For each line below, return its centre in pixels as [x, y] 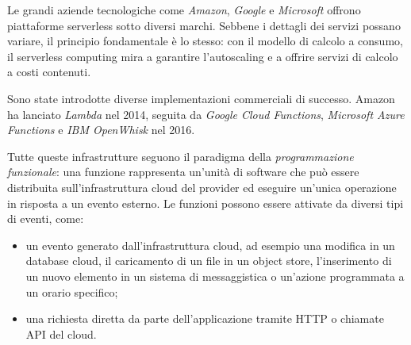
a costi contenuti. [49, 72]
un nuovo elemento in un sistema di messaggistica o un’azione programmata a [215, 276]
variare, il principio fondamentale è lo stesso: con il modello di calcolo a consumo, [205, 41]
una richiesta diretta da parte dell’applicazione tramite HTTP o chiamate [205, 318]
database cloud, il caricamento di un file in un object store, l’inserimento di [209, 261]
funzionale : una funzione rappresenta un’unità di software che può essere [183, 172]
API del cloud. [61, 333]
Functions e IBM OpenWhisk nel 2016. [101, 130]
